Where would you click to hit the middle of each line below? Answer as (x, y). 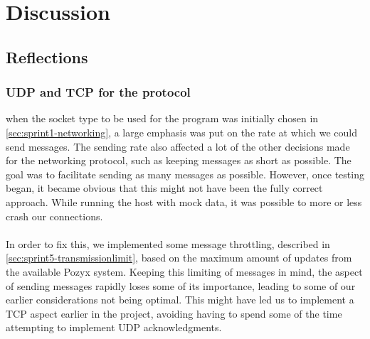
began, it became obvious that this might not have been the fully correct (164, 188)
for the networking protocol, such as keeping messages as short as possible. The (179, 160)
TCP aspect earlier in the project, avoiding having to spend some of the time (174, 313)
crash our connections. (54, 216)
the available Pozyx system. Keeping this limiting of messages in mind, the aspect (184, 271)
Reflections (47, 56)
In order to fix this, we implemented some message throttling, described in (168, 243)
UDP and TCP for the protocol (98, 92)
